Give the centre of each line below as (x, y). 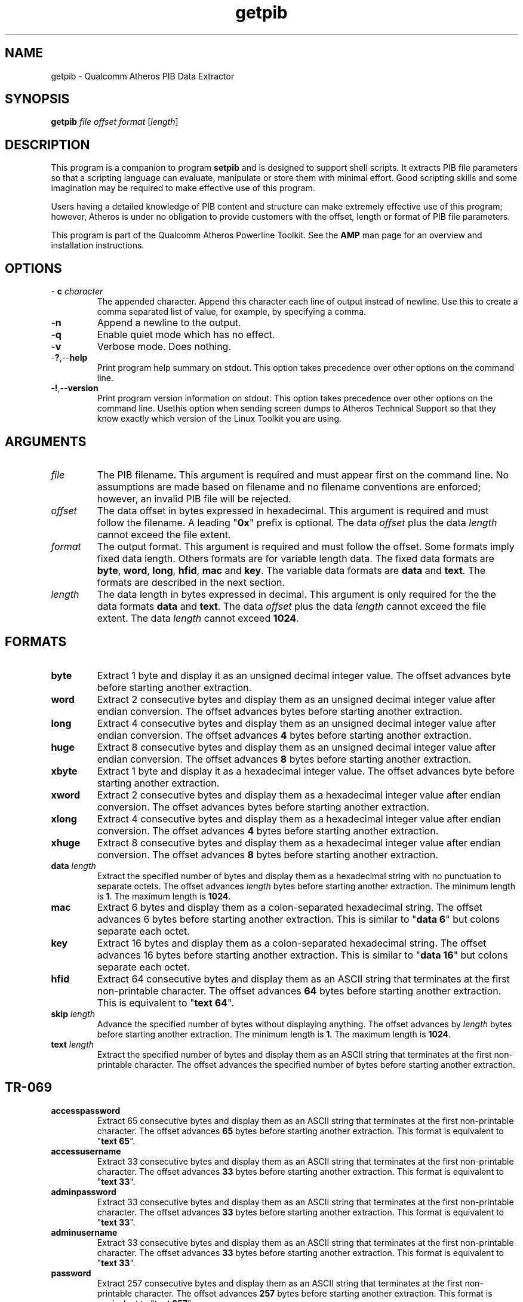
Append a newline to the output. (169, 323)
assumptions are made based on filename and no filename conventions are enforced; (289, 486)
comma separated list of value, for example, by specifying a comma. (232, 312)
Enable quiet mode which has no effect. (186, 335)
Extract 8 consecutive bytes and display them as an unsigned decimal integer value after (296, 747)
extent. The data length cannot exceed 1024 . (198, 618)
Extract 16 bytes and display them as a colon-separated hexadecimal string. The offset (292, 943)
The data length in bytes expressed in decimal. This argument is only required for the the (296, 594)
